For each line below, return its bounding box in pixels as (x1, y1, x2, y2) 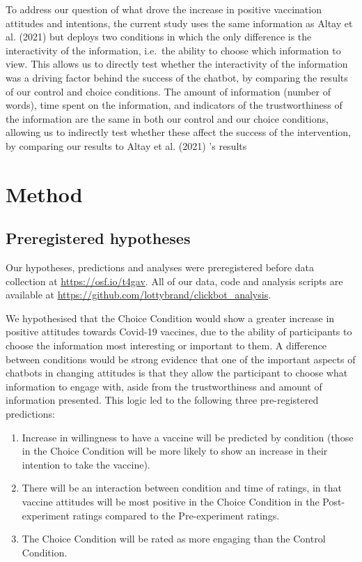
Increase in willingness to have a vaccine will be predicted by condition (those (22, 430, 354, 444)
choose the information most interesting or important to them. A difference (6, 338, 326, 353)
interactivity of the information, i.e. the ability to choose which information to (6, 43, 341, 57)
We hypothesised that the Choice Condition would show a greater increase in (6, 310, 335, 325)
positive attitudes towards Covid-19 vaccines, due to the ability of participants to (6, 324, 352, 339)
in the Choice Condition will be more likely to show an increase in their (22, 443, 328, 458)
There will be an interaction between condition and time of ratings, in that (22, 480, 342, 495)
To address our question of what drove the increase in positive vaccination (6, 2, 322, 16)
